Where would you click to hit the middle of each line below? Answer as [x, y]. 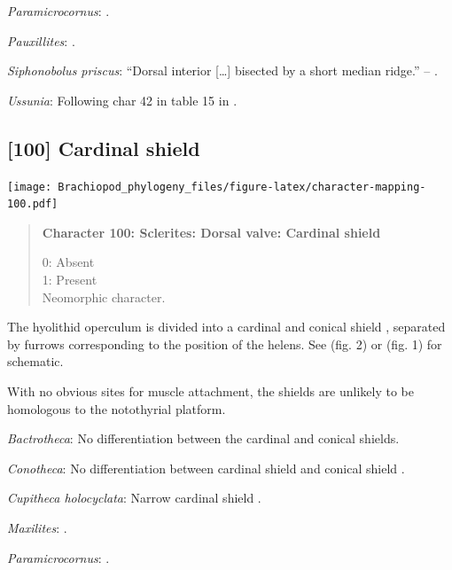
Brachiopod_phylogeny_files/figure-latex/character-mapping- [242, 187]
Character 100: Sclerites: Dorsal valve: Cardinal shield [211, 232]
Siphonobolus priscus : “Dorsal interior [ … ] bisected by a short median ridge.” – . [222, 70]
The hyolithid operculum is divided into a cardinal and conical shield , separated [226, 327]
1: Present [70, 280]
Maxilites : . [37, 528]
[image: [30, 187]
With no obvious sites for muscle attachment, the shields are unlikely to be [211, 391]
